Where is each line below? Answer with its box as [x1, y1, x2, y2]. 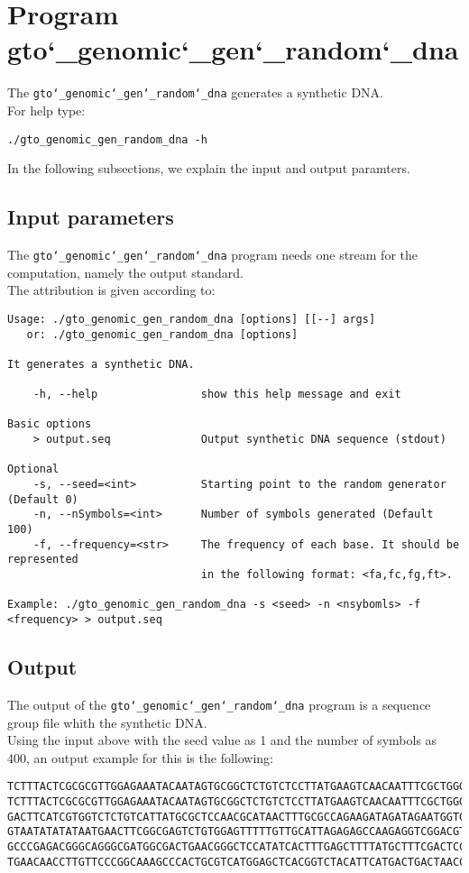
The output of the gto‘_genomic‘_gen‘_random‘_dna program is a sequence [7, 694, 431, 713]
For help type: [7, 100, 86, 119]
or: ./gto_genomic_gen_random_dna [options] [26, 327, 299, 341]
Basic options [7, 418, 92, 431]
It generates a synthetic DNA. [7, 357, 195, 371]
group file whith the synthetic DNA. [7, 712, 207, 731]
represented [7, 553, 78, 566]
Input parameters [7, 203, 174, 231]
